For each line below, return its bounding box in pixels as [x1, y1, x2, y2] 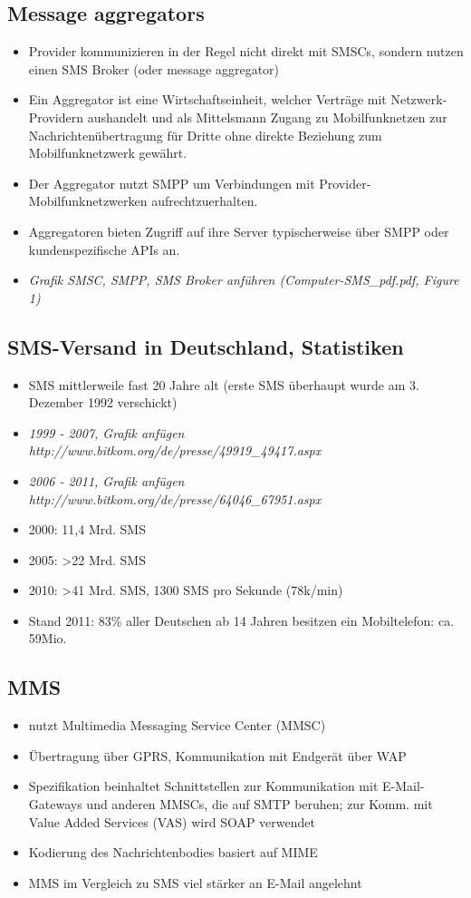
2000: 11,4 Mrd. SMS [28, 520, 146, 539]
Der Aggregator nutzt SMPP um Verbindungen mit [28, 173, 315, 192]
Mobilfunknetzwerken [28, 191, 148, 210]
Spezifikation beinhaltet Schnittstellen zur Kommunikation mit [28, 776, 379, 796]
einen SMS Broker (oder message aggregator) [28, 59, 280, 78]
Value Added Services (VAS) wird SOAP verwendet [28, 812, 315, 831]
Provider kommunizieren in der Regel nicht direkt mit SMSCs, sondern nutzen [28, 42, 464, 61]
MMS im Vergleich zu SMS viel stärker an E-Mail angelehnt [28, 873, 362, 892]
